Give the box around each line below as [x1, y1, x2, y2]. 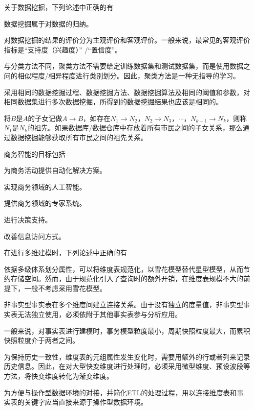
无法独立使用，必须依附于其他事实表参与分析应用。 [17, 309, 182, 319]
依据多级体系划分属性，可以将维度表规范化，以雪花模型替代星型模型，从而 [4, 264, 243, 274]
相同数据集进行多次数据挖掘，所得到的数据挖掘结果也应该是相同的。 [4, 96, 223, 107]
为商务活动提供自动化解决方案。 [4, 165, 106, 175]
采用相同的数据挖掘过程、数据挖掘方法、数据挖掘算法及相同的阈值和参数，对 [4, 87, 250, 97]
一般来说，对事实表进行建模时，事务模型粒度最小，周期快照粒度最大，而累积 [4, 325, 250, 336]
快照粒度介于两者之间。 [4, 335, 79, 345]
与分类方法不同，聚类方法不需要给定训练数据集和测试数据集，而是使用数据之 [4, 61, 250, 71]
